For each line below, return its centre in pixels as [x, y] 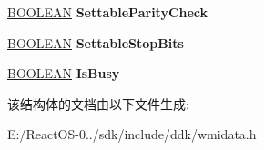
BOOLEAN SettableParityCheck [108, 12]
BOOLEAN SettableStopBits [96, 42]
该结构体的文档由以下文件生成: [98, 103]
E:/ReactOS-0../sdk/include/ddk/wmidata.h [132, 134]
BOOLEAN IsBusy [64, 73]
